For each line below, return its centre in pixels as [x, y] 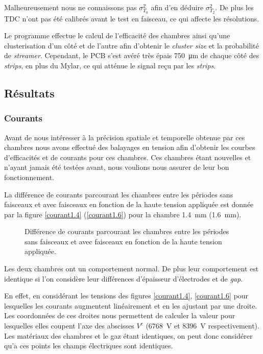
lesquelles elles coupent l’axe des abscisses [69, 326]
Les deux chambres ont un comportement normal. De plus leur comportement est [131, 269]
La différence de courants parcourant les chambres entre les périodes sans [119, 194]
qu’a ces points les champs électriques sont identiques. [89, 346]
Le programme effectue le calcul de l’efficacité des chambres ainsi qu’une [117, 35]
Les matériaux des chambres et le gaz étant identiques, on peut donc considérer [128, 335]
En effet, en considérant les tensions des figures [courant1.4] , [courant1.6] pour [126, 296]
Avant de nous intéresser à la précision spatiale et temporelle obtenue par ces [125, 137]
